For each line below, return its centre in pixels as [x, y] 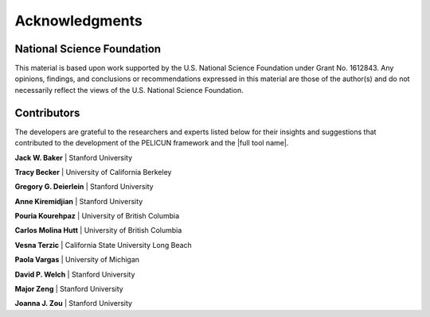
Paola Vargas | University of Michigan [77, 260]
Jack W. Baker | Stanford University [74, 157]
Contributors [47, 112]
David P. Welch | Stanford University [75, 274]
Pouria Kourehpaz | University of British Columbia [97, 216]
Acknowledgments [79, 21]
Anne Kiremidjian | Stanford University [79, 201]
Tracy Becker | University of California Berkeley [93, 172]
